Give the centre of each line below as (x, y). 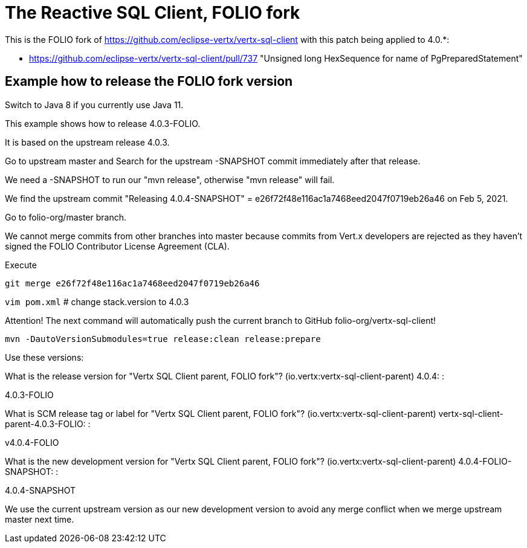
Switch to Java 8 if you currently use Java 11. (94, 105)
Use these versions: (44, 357)
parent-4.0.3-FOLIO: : (48, 424)
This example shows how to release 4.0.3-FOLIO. (103, 123)
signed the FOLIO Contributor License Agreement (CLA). (117, 246)
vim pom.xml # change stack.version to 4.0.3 (97, 301)
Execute (21, 265)
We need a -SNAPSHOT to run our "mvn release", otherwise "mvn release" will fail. (170, 179)
